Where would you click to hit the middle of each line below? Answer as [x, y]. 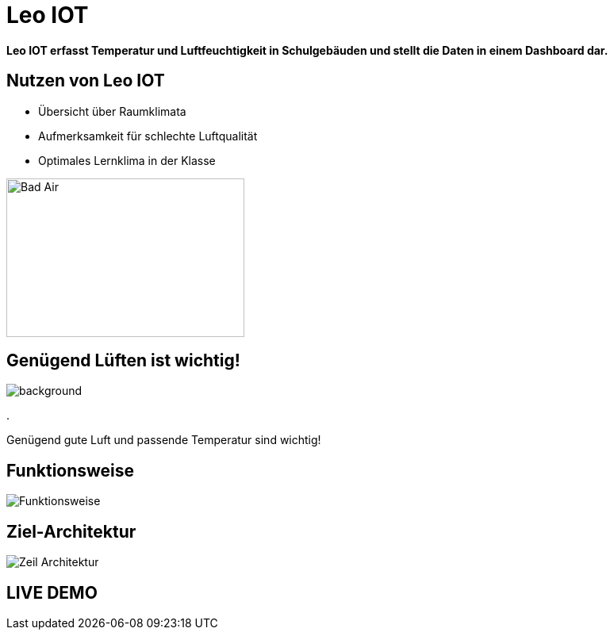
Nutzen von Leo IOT [86, 81]
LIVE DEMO [52, 592]
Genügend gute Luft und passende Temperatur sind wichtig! [164, 440]
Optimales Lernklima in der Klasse [127, 160]
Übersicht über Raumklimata [112, 111]
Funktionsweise [71, 470]
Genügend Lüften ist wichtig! [123, 361]
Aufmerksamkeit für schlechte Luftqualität [148, 136]
